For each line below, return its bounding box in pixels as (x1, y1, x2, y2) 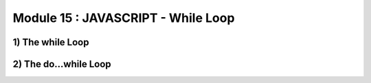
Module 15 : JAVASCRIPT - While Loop (12, 10, 235, 25)
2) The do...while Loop (12, 58, 111, 70)
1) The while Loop (12, 36, 89, 48)
